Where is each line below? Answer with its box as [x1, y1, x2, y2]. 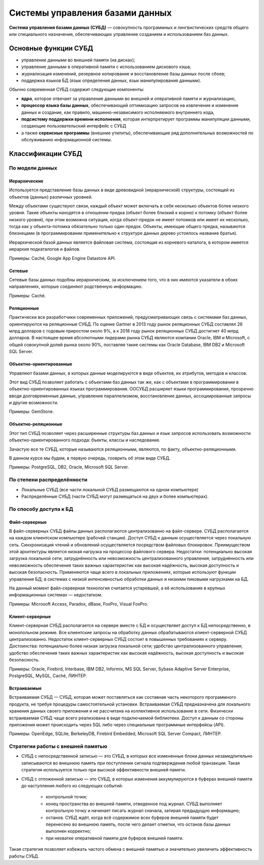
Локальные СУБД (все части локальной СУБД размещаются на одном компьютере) [21, 486, 199, 492]
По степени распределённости [9, 476, 88, 483]
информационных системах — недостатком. [9, 592, 103, 598]
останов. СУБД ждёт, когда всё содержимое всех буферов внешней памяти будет [45, 814, 219, 820]
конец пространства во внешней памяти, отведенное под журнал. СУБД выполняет [45, 801, 222, 807]
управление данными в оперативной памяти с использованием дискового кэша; [21, 64, 192, 70]
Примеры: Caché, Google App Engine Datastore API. [9, 255, 116, 261]
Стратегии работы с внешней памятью [9, 743, 108, 750]
